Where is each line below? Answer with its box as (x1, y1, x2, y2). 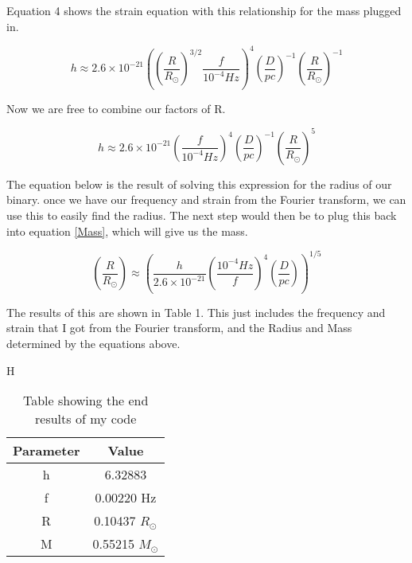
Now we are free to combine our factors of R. (6, 100, 226, 116)
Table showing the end (22, 391, 149, 410)
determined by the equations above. (6, 334, 181, 351)
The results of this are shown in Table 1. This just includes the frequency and (6, 303, 386, 320)
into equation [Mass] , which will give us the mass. (6, 222, 248, 239)
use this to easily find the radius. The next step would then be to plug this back (6, 207, 397, 224)
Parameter (13, 441, 80, 460)
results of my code (35, 409, 137, 428)
